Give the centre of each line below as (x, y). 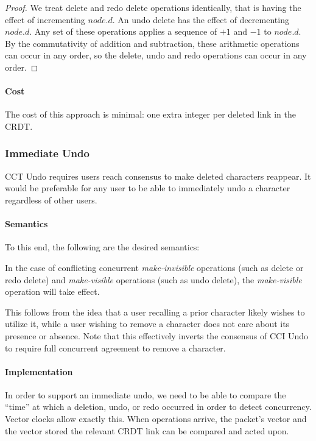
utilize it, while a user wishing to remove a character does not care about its (147, 324)
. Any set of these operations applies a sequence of (123, 31)
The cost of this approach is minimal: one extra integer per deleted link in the (150, 114)
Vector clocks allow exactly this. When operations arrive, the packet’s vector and (156, 419)
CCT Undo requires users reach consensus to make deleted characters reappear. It (158, 176)
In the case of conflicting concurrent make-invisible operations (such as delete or (154, 267)
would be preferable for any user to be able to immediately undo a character (148, 188)
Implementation (39, 371)
